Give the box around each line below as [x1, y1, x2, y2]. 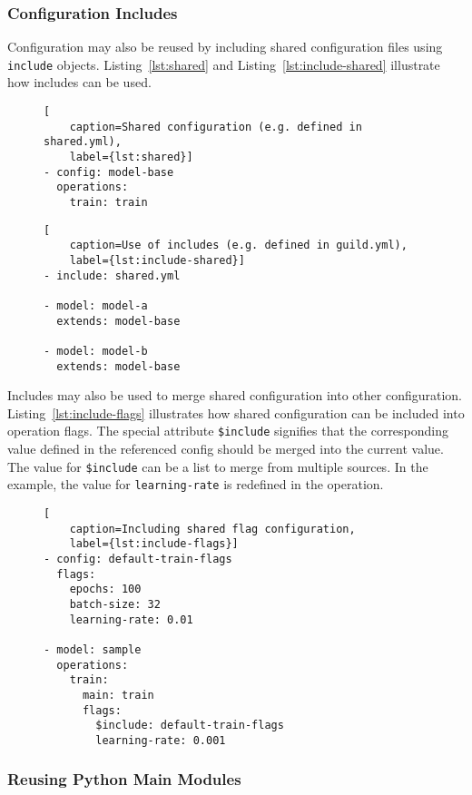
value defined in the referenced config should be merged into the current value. [7, 439, 444, 458]
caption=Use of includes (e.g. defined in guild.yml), [69, 239, 408, 252]
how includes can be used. [7, 73, 152, 92]
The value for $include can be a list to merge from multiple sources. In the [7, 456, 428, 476]
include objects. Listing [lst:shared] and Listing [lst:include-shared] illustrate [7, 54, 440, 74]
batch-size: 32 [69, 597, 161, 611]
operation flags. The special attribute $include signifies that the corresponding [7, 421, 449, 440]
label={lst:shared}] [69, 151, 193, 164]
